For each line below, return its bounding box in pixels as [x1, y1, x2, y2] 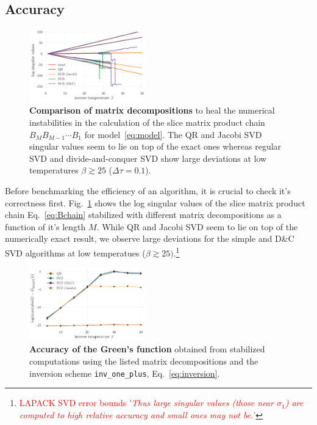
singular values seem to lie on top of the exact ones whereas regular [29, 140, 282, 153]
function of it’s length [5, 220, 86, 233]
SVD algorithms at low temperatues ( [5, 246, 146, 259]
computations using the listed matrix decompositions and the [29, 354, 258, 367]
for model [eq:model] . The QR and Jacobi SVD [84, 128, 262, 140]
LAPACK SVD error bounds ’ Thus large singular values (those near [19, 396, 274, 409]
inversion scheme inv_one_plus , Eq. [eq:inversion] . [29, 366, 220, 379]
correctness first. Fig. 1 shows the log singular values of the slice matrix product [5, 196, 305, 209]
